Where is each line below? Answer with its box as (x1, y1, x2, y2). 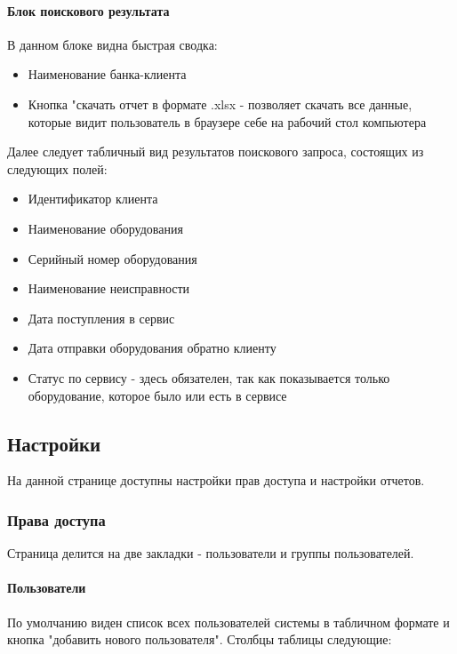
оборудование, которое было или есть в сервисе (28, 386, 287, 404)
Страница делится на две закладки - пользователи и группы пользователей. (7, 544, 414, 562)
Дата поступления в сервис (28, 308, 175, 327)
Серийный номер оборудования (28, 249, 197, 267)
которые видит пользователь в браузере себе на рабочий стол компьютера (28, 112, 427, 131)
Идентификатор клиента (28, 189, 158, 208)
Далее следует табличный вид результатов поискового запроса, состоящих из (7, 142, 424, 161)
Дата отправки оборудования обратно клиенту (28, 339, 277, 357)
